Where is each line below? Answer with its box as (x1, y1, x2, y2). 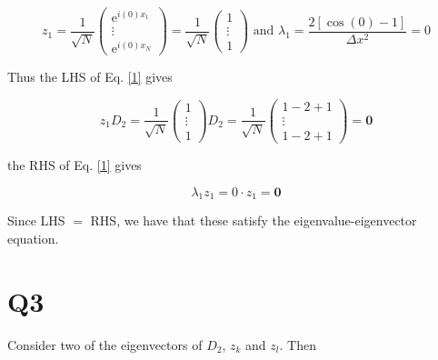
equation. (7, 229, 59, 248)
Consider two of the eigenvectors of (7, 335, 203, 354)
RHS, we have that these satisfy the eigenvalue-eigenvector (90, 211, 417, 230)
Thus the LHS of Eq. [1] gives (7, 67, 173, 86)
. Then (279, 335, 316, 354)
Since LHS (7, 211, 65, 230)
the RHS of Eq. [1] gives (7, 155, 142, 175)
